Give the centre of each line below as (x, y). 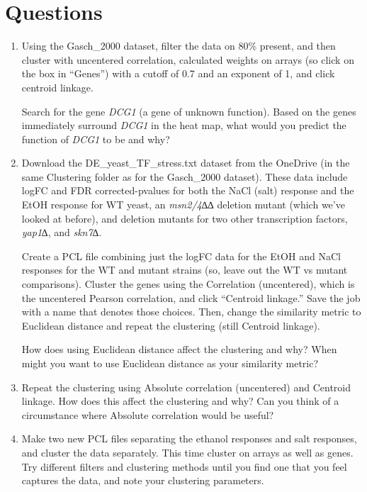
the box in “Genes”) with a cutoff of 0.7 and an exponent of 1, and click (178, 73)
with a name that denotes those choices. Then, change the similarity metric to (191, 312)
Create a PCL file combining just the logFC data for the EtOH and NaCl (181, 256)
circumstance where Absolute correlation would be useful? (148, 414)
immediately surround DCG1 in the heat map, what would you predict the (184, 125)
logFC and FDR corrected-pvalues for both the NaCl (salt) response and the (188, 190)
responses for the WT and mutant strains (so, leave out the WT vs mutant (185, 270)
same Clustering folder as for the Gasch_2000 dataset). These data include (185, 176)
